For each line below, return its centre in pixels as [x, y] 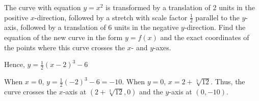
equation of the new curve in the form [63, 37]
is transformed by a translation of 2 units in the [180, 7]
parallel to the [217, 17]
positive [16, 17]
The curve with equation [43, 7]
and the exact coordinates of [205, 37]
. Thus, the [228, 81]
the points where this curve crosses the [64, 47]
